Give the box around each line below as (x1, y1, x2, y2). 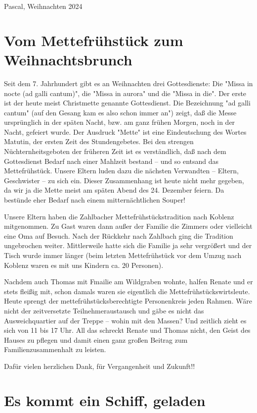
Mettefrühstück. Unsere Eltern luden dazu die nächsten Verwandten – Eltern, (4, 165, 239, 176)
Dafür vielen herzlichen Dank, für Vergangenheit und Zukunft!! (4, 361, 195, 371)
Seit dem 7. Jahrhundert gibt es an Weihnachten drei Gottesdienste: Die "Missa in (4, 78, 253, 88)
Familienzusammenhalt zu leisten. (4, 344, 106, 355)
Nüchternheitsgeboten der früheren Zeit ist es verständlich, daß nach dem (4, 146, 226, 156)
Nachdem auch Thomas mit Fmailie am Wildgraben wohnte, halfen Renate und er (4, 276, 253, 287)
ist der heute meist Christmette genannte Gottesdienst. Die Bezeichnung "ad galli (4, 98, 251, 108)
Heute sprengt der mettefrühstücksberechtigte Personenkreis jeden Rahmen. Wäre (4, 296, 252, 306)
